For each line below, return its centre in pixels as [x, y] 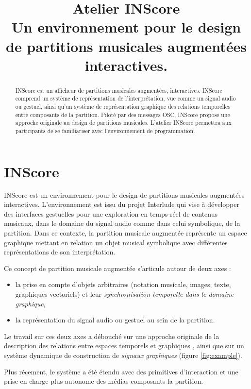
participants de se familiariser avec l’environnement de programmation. [105, 131]
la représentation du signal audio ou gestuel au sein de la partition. [115, 320]
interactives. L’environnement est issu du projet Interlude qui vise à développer [122, 204]
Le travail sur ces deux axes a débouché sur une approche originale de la [112, 336]
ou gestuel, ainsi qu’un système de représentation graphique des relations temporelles [123, 107]
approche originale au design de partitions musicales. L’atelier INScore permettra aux [123, 123]
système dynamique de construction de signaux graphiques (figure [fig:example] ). [123, 355]
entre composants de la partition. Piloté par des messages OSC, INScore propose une [123, 114]
